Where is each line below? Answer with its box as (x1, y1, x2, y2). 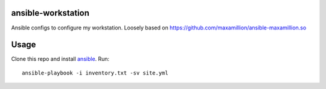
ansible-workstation (11, 8, 90, 18)
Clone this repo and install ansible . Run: (11, 55, 110, 63)
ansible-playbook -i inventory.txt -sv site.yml (22, 69, 168, 76)
